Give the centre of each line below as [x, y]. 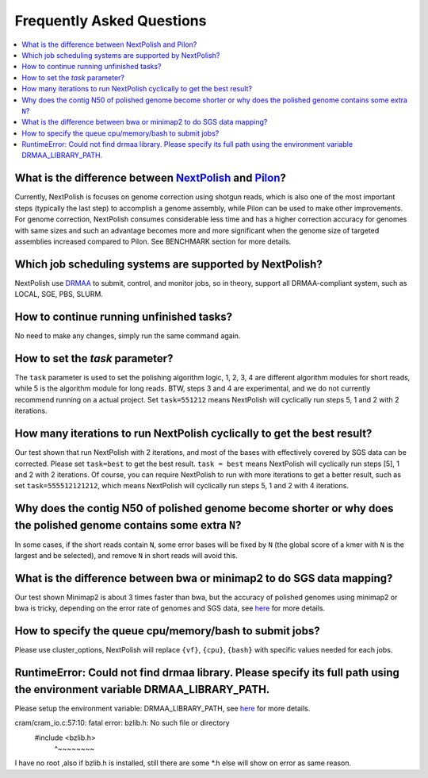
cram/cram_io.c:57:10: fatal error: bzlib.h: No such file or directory [122, 723]
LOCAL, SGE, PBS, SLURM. [59, 295]
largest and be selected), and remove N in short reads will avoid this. [126, 556]
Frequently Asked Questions [111, 21]
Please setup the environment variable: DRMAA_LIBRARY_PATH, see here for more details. [162, 708]
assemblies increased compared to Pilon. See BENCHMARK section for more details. [153, 241]
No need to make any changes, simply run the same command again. [128, 336]
